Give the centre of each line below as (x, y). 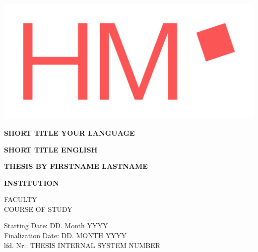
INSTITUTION (32, 182)
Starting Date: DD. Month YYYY (56, 226)
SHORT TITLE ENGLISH (51, 149)
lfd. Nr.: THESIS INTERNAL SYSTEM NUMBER (82, 245)
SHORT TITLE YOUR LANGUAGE (69, 132)
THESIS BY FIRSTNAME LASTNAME (76, 166)
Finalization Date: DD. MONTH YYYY (65, 235)
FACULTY (21, 199)
